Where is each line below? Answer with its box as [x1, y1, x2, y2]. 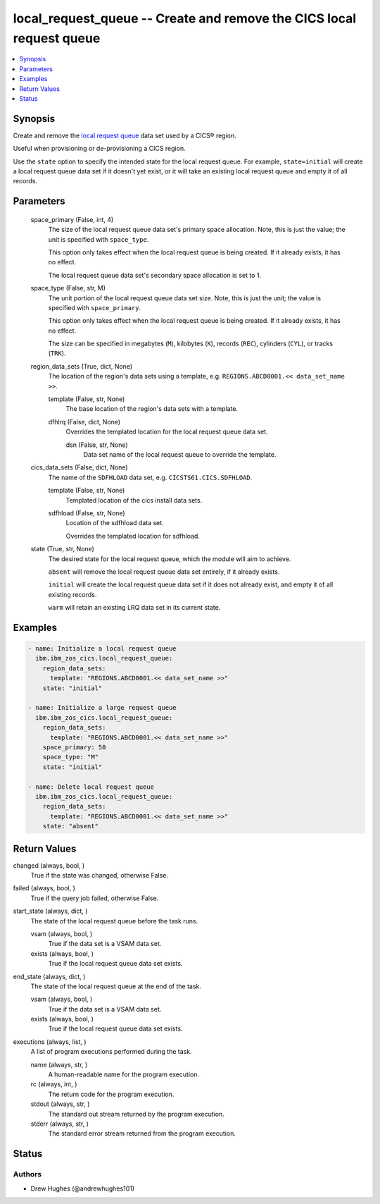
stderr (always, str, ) [30, 1119, 89, 1128]
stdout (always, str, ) [30, 1100, 90, 1108]
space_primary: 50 [42, 743, 106, 751]
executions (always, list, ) [13, 1037, 87, 1046]
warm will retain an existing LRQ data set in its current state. [48, 603, 221, 612]
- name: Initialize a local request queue [27, 645, 177, 653]
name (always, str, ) [30, 1060, 88, 1069]
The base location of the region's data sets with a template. [65, 405, 239, 413]
